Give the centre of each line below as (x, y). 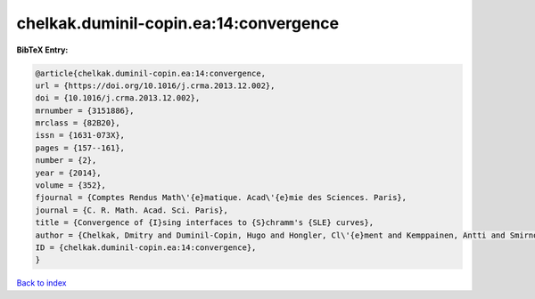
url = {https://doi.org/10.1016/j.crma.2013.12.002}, (155, 85)
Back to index (41, 283)
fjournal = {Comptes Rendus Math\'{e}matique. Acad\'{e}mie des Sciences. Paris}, (221, 198)
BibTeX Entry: (42, 50)
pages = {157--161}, (80, 148)
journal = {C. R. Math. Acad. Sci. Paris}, (132, 210)
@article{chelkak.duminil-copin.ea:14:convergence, (151, 73)
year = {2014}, (68, 173)
